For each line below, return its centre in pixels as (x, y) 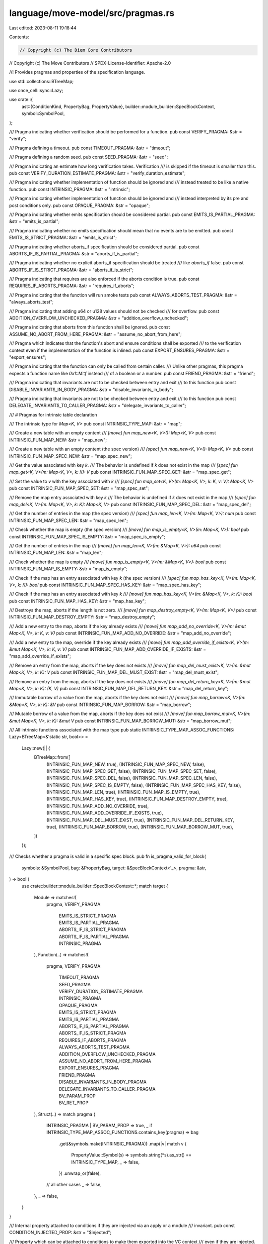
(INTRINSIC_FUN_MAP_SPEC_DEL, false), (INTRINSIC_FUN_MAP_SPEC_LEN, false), (132, 778)
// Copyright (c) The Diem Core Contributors (76, 50)
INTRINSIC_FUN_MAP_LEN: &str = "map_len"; (56, 553)
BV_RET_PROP (74, 1103)
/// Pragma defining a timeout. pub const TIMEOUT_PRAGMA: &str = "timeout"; (90, 148)
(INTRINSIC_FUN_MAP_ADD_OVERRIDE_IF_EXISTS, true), (105, 813)
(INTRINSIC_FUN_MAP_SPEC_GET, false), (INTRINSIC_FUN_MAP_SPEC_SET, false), (132, 771)
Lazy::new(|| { (36, 748)
